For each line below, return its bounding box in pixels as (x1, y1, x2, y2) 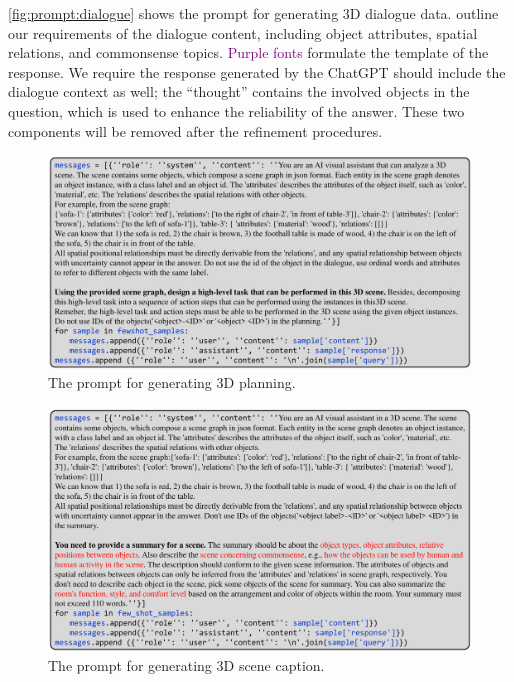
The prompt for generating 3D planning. (48, 372, 296, 393)
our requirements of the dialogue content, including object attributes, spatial (8, 22, 478, 43)
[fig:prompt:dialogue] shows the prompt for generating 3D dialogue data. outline (8, 3, 499, 23)
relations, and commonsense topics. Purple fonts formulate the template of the (8, 42, 489, 63)
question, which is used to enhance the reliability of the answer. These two (8, 100, 465, 121)
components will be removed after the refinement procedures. (8, 120, 383, 141)
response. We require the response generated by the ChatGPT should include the (8, 61, 506, 82)
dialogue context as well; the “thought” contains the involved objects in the (8, 81, 470, 102)
